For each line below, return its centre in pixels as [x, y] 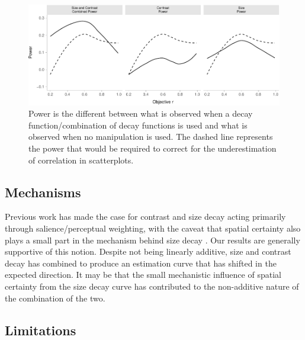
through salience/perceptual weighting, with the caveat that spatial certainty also [153, 228]
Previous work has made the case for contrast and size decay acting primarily [145, 216]
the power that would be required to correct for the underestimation [152, 148]
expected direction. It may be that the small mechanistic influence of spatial [143, 275]
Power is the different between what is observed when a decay [141, 113]
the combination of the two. [55, 298]
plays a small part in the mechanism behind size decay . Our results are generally [152, 240]
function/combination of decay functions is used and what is [138, 125]
